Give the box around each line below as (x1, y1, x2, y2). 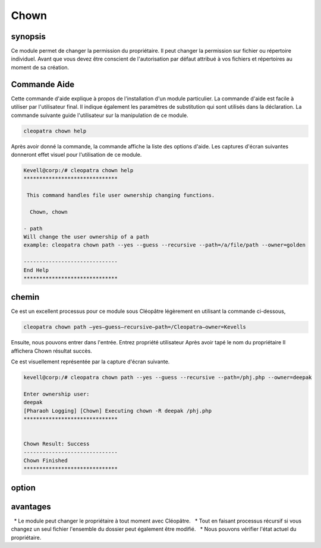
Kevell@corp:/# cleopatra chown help (23, 167, 134, 173)
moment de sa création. (11, 64, 70, 71)
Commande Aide (11, 79, 74, 89)
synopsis (11, 31, 46, 42)
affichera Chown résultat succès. (11, 347, 92, 354)
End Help (23, 267, 49, 273)
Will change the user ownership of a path (23, 233, 149, 240)
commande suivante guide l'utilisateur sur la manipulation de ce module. (11, 112, 188, 119)
